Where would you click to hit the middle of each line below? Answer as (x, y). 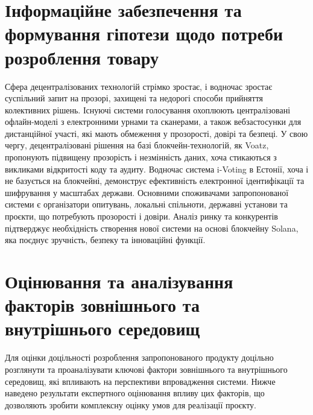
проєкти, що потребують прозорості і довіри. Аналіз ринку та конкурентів (141, 216)
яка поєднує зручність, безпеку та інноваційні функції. (105, 240)
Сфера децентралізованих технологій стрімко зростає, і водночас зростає (139, 86)
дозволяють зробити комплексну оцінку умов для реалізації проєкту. (131, 404)
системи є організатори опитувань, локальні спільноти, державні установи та (146, 204)
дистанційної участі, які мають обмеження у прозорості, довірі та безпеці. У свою (156, 133)
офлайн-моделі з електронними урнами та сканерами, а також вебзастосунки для (153, 122)
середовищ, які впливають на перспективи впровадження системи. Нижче (140, 381)
